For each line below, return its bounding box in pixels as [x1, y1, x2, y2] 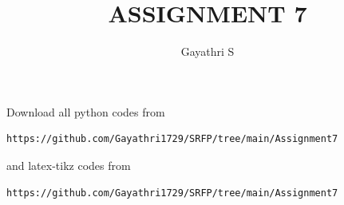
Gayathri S [180, 43, 235, 60]
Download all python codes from [6, 103, 165, 120]
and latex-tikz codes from [6, 156, 131, 173]
